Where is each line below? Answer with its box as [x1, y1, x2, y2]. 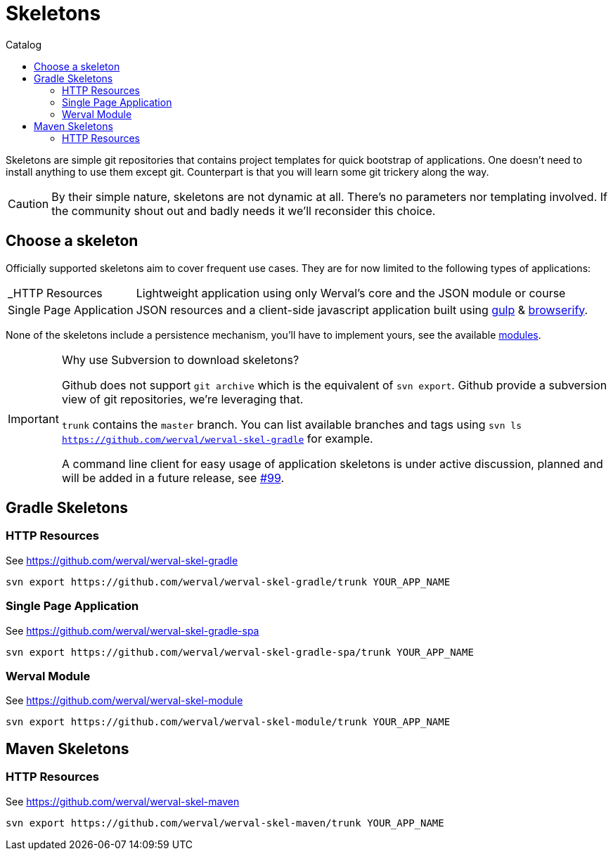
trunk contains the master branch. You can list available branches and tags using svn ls [61, 417, 522, 432]
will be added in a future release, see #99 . [61, 470, 285, 485]
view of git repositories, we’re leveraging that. [61, 391, 304, 406]
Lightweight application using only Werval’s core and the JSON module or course [136, 285, 566, 300]
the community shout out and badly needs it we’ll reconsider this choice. [51, 203, 436, 218]
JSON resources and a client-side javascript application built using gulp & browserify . [136, 302, 588, 317]
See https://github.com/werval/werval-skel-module [6, 694, 243, 707]
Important [8, 411, 59, 426]
